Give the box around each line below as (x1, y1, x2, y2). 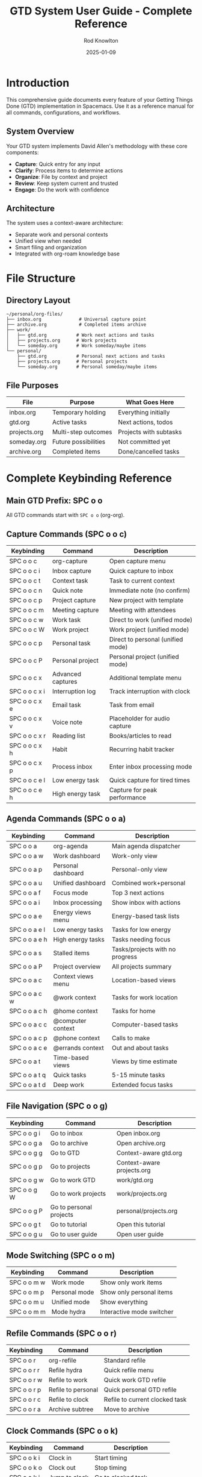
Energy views (53, 908, 91, 916)
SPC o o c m (9, 605, 44, 614)
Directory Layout (6, 295, 71, 305)
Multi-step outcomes (52, 428, 112, 436)
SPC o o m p (9, 1288, 44, 1296)
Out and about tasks (111, 1043, 170, 1052)
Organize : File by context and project (14, 173, 108, 180)
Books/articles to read (109, 731, 172, 740)
